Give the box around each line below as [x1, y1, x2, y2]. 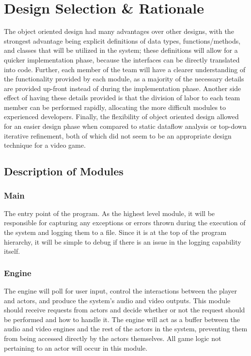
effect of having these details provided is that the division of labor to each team [4, 93, 240, 103]
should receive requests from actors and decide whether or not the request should [4, 305, 245, 315]
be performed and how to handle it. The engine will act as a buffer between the [4, 314, 240, 324]
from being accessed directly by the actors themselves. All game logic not [4, 333, 221, 343]
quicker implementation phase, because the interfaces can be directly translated [4, 54, 240, 64]
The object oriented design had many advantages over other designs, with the [4, 26, 234, 36]
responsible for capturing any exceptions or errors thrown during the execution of [4, 217, 246, 228]
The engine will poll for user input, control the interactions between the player [4, 286, 237, 296]
